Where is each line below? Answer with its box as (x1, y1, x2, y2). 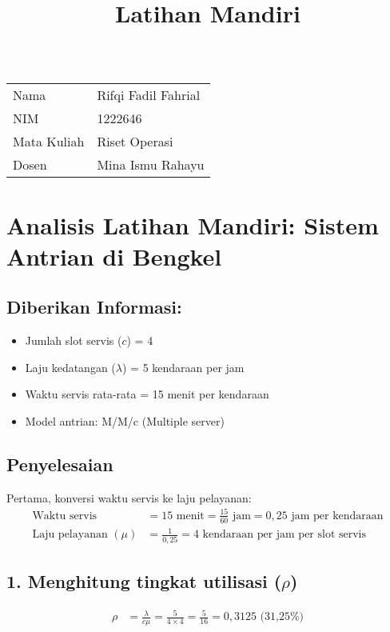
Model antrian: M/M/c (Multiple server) (25, 412, 225, 429)
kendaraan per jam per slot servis (202, 529, 367, 541)
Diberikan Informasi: (6, 294, 182, 319)
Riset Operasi (97, 132, 173, 151)
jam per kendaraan (291, 510, 384, 522)
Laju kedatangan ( (25, 358, 116, 375)
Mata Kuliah (13, 132, 85, 151)
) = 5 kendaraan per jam (121, 358, 245, 375)
